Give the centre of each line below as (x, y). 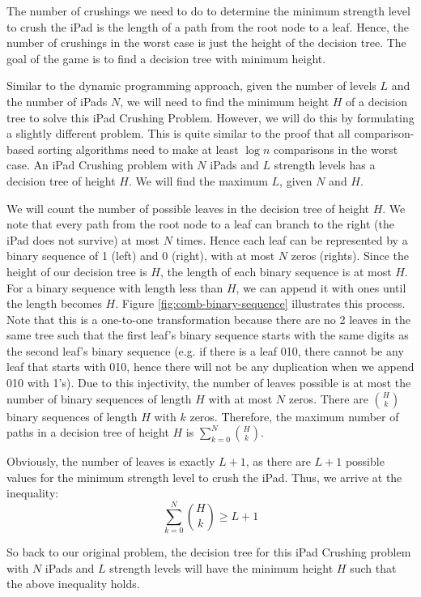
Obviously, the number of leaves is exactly (111, 461)
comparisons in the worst (336, 149)
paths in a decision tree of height (88, 432)
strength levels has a (325, 165)
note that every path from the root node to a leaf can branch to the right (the (200, 224)
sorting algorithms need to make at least (138, 149)
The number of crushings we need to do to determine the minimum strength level (208, 11)
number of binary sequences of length (99, 398)
